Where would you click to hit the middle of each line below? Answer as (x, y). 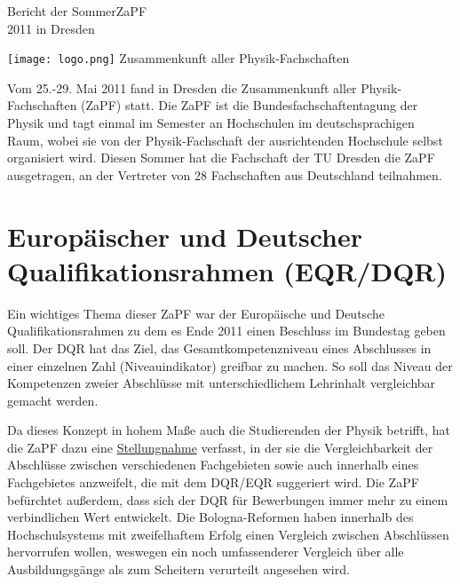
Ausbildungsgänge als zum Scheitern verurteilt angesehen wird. (178, 569)
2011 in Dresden (51, 28)
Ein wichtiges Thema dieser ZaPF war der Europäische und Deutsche (196, 313)
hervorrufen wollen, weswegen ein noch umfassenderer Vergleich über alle (206, 552)
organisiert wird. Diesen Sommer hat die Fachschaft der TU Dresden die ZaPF (221, 158)
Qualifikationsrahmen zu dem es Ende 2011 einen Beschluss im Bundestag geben (226, 331)
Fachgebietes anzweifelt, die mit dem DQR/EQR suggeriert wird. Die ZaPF (213, 482)
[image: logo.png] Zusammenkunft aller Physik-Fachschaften (178, 58)
